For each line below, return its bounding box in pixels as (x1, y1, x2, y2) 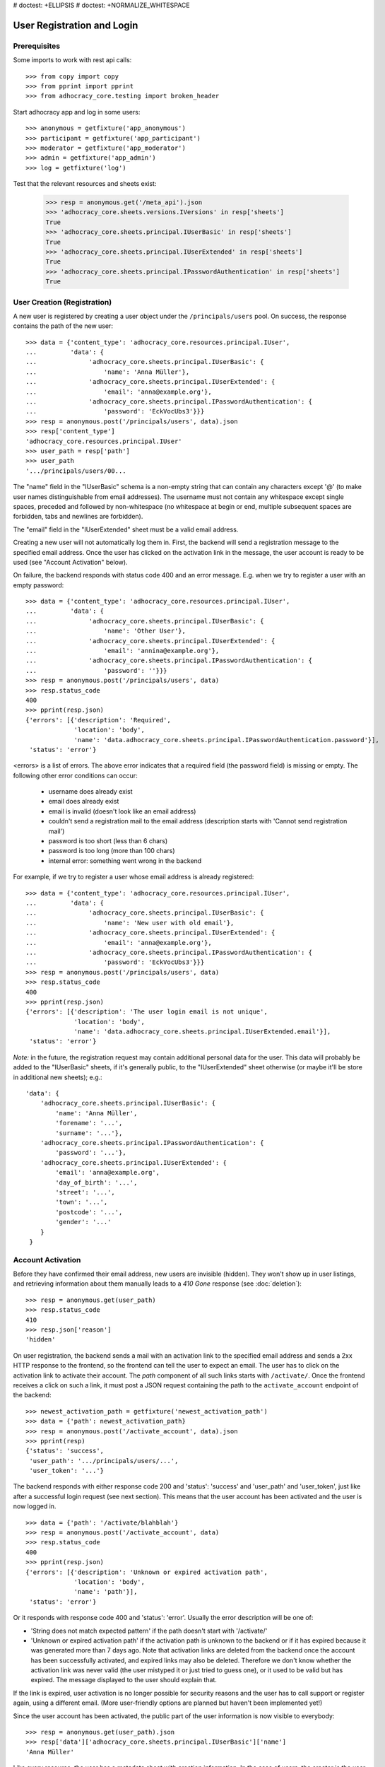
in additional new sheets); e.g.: (13, 1073, 102, 1081)
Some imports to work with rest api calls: (13, 56, 132, 64)
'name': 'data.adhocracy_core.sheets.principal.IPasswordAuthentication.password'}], (73, 736, 379, 744)
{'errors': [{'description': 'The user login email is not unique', (25, 1008, 268, 1016)
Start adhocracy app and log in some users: (13, 107, 141, 116)
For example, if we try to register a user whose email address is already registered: (13, 873, 254, 881)
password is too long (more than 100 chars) (48, 847, 175, 855)
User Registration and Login (13, 19, 138, 31)
